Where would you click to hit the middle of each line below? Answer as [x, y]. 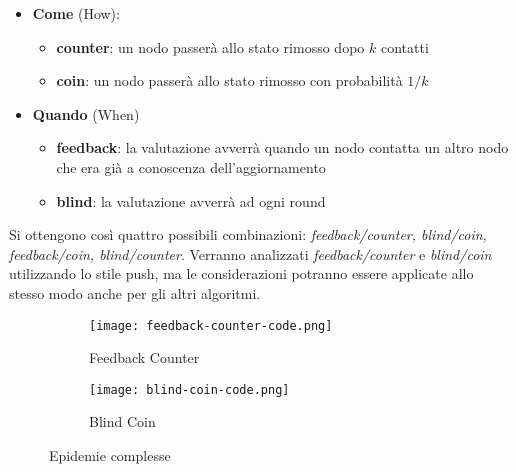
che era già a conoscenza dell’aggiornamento [191, 166]
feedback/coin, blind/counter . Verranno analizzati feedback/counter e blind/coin [250, 253]
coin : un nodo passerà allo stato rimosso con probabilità [229, 80]
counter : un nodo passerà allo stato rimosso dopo [210, 46]
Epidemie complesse [110, 455]
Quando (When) [86, 113]
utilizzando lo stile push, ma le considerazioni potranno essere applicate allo [241, 273]
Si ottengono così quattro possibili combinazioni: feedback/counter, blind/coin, [248, 234]
